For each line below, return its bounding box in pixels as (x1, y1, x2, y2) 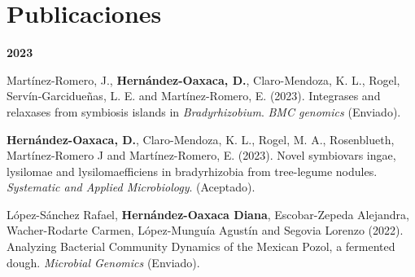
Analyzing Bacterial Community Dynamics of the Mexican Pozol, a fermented (7, 238, 395, 255)
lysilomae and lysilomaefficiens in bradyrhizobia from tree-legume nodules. (7, 162, 378, 179)
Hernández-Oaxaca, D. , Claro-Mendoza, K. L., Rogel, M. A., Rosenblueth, (7, 130, 395, 147)
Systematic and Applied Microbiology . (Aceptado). (7, 178, 256, 196)
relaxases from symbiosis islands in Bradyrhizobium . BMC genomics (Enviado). (7, 103, 401, 120)
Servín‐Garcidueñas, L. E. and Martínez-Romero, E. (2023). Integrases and (7, 87, 381, 104)
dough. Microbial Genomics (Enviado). (7, 253, 200, 270)
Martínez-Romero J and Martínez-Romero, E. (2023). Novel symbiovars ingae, (7, 147, 396, 164)
